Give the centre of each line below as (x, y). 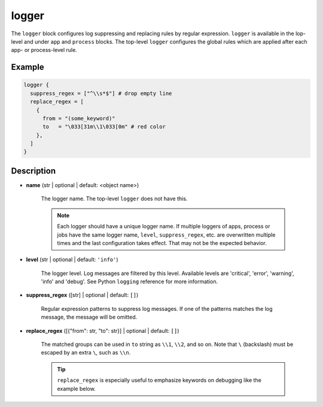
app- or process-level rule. (44, 50)
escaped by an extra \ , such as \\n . (86, 353)
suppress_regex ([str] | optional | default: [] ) (82, 295)
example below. (76, 388)
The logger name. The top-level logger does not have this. (114, 199)
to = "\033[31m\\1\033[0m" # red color (104, 127)
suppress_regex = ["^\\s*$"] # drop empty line (101, 93)
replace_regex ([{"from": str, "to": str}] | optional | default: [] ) (103, 331)
